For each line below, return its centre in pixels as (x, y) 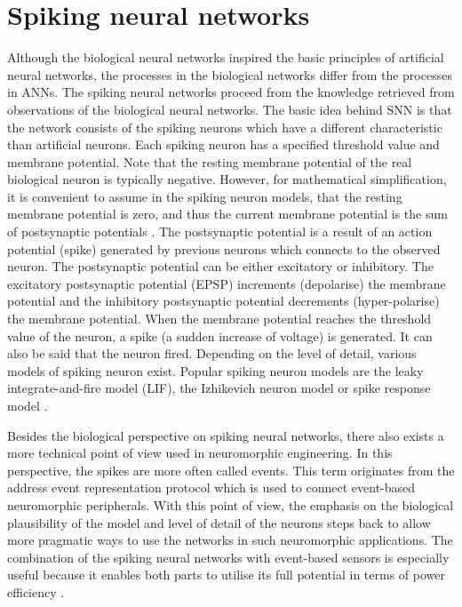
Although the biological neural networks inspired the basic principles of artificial (226, 57)
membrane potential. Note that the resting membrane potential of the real (210, 161)
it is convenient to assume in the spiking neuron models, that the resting (205, 196)
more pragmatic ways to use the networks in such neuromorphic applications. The (230, 540)
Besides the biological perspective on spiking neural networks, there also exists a (226, 435)
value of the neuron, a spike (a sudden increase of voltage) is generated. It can (220, 335)
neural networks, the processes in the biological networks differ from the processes (230, 74)
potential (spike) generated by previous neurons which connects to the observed (224, 248)
